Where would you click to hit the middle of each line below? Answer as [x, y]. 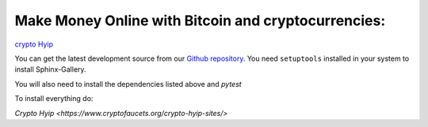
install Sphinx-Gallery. [50, 69]
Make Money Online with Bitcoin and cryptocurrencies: [200, 21]
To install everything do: [54, 99]
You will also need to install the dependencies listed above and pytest [128, 84]
